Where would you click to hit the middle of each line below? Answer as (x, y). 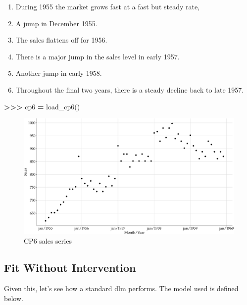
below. (14, 298)
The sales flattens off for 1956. (61, 40)
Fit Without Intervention (70, 268)
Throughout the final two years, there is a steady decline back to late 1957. (130, 89)
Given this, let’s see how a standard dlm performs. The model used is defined (121, 288)
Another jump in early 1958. (59, 73)
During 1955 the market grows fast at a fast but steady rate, (108, 6)
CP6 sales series (48, 241)
